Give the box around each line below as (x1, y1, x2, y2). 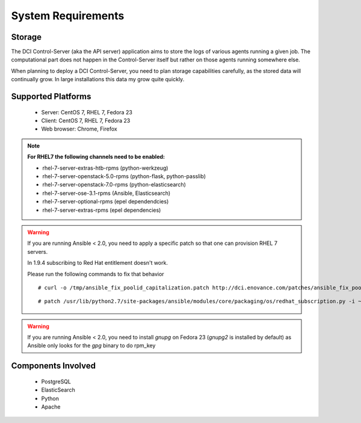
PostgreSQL (41, 378, 72, 385)
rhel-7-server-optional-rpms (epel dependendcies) (42, 198, 169, 205)
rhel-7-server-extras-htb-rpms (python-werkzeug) (42, 164, 168, 171)
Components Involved (11, 361, 96, 371)
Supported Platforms (11, 91, 91, 102)
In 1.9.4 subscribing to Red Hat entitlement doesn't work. (27, 259, 168, 267)
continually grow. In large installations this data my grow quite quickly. (11, 76, 185, 83)
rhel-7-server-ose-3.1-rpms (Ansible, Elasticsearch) (42, 190, 171, 197)
